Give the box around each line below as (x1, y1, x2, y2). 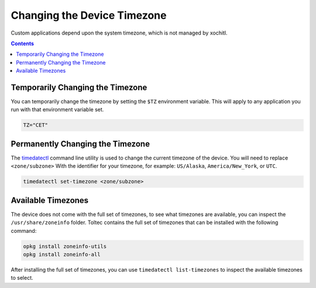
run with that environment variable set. (11, 106, 104, 113)
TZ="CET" (23, 122, 49, 128)
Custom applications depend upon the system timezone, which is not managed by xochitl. (11, 29, 228, 36)
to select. (11, 275, 33, 282)
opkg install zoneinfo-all (23, 251, 101, 257)
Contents (11, 40, 35, 47)
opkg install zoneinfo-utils (23, 243, 107, 249)
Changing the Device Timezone (11, 9, 167, 22)
